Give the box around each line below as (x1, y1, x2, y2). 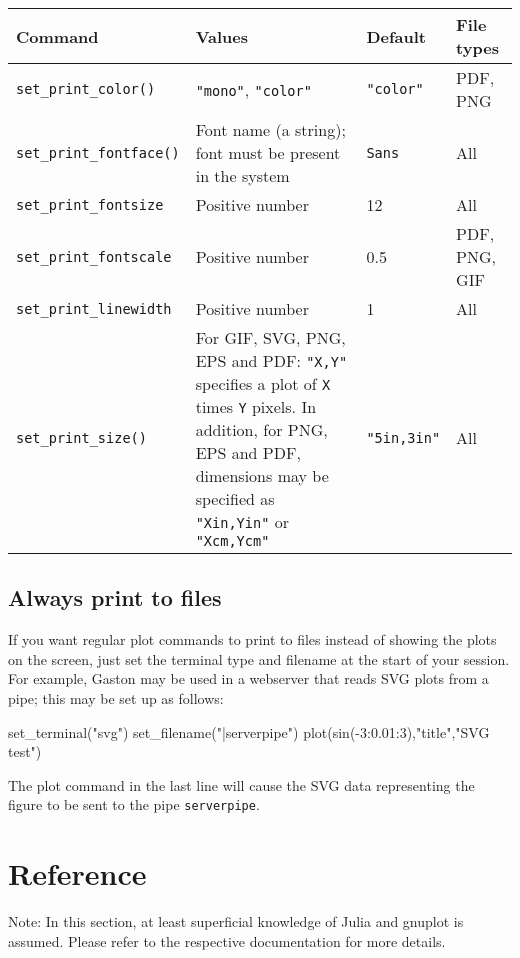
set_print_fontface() (16, 144, 180, 161)
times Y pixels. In (195, 395, 317, 418)
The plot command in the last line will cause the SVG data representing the (8, 774, 475, 795)
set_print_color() (16, 81, 156, 97)
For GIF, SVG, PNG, (195, 326, 346, 349)
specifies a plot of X (195, 372, 331, 395)
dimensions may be (195, 464, 329, 487)
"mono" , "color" (195, 77, 312, 101)
